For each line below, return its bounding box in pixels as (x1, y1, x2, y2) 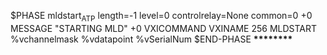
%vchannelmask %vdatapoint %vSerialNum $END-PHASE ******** (10, 33, 293, 45)
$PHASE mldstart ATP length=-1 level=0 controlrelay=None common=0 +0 (10, 10, 313, 24)
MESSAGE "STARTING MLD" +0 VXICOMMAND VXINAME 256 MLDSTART (10, 22, 318, 34)
